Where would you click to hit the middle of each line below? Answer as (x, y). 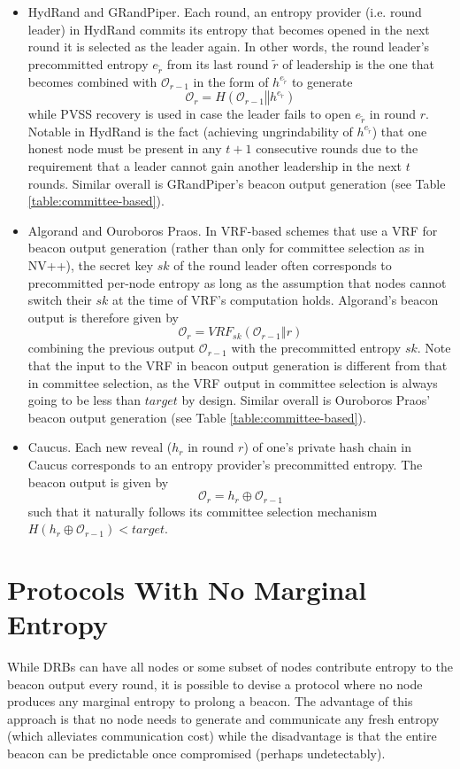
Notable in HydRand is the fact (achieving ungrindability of (190, 131)
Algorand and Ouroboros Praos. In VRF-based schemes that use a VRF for (233, 230)
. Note (434, 348)
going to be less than (84, 400)
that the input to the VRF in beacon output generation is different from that (238, 365)
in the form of (231, 81)
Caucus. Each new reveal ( (100, 447)
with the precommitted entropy (316, 348)
